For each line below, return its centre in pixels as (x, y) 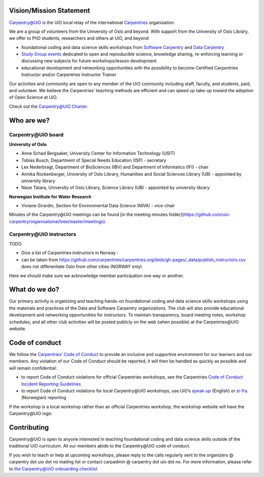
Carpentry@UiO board (36, 135)
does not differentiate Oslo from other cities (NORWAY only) (82, 266)
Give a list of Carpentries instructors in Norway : (70, 253)
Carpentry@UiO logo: (31, 413)
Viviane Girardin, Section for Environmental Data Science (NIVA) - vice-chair (98, 206)
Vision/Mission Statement (50, 11)
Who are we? (29, 120)
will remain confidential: (33, 368)
